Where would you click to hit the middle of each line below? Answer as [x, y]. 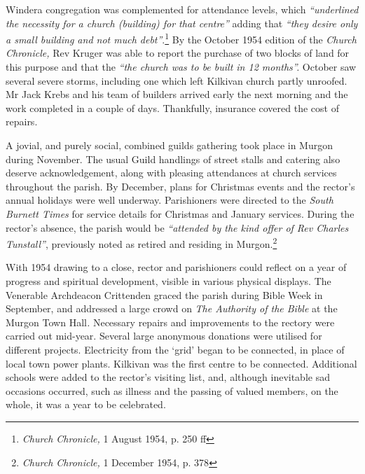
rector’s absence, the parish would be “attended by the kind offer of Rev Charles [177, 227]
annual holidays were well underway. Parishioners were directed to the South [170, 200]
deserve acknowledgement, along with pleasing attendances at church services [171, 173]
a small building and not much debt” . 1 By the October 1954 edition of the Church [181, 38]
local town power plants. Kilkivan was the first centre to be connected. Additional [181, 363]
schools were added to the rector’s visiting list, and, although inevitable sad [168, 377]
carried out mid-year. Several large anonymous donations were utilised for [164, 336]
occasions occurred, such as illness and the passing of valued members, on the [172, 390]
